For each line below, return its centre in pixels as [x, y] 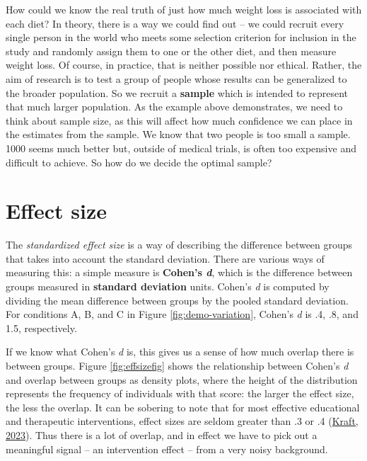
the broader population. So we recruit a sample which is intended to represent [177, 92]
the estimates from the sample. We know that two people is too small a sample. [178, 134]
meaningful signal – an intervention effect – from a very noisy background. [167, 449]
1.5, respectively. [41, 328]
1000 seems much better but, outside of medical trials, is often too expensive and [181, 148]
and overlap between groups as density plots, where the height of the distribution [182, 379]
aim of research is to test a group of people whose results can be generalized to [176, 78]
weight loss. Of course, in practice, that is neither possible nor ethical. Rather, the [184, 65]
